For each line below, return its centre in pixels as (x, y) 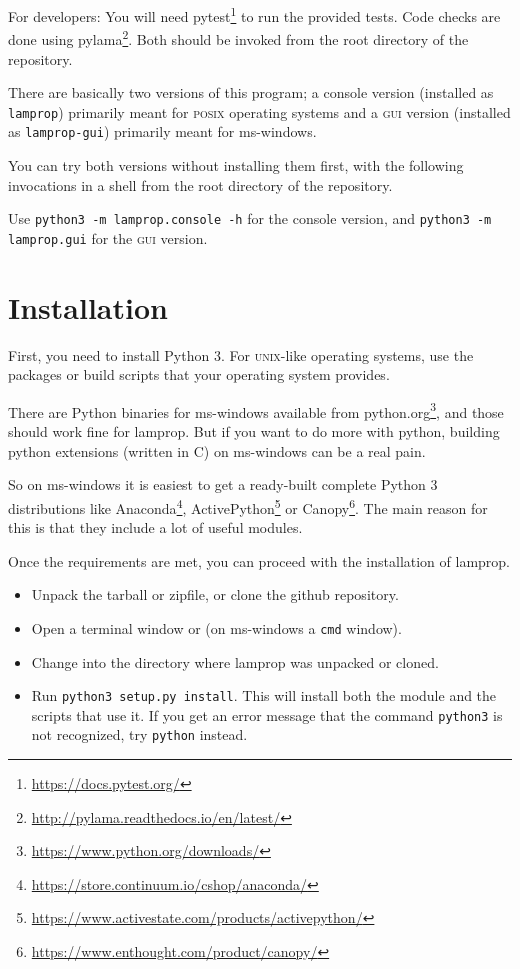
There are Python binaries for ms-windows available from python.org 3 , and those (256, 410)
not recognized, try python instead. (139, 734)
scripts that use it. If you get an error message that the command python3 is (267, 714)
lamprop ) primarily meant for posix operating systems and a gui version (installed (259, 111)
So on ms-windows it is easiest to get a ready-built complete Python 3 (223, 484)
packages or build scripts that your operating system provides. (199, 374)
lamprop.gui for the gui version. (108, 237)
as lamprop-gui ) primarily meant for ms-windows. (162, 131)
